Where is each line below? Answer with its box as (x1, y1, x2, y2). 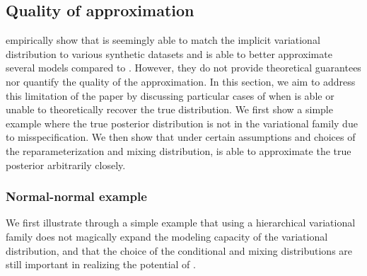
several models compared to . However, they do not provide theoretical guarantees (6, 60, 361, 75)
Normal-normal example (6, 188, 147, 205)
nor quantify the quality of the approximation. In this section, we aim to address (6, 74, 356, 88)
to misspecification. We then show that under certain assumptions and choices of (6, 130, 356, 144)
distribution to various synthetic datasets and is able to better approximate (6, 46, 332, 61)
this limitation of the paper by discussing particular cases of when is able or (6, 88, 334, 103)
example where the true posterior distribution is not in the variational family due (6, 115, 358, 130)
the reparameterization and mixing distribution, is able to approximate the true (6, 143, 351, 158)
